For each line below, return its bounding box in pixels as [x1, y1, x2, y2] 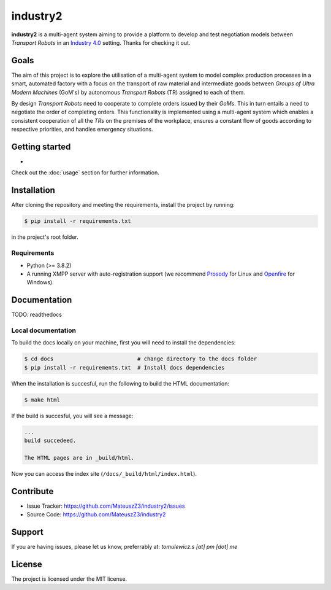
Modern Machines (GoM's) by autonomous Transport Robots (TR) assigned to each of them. [11, 88, 245, 96]
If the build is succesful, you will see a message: [11, 412, 134, 419]
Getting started [11, 142, 71, 152]
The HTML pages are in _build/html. [24, 454, 135, 461]
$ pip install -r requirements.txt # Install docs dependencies [24, 364, 225, 371]
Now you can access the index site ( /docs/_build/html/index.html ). [11, 470, 197, 477]
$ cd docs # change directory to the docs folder [24, 355, 257, 362]
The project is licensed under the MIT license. [11, 575, 127, 583]
